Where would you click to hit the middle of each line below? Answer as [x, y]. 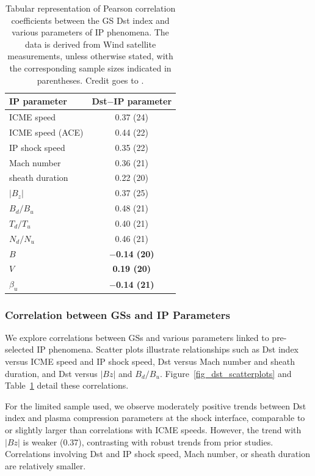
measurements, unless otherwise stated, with [90, 56]
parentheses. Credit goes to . [90, 80]
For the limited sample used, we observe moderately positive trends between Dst [156, 405]
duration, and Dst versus [51, 373]
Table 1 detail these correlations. [67, 385]
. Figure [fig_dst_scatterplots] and [226, 373]
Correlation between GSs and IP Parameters [118, 314]
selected [20, 349]
